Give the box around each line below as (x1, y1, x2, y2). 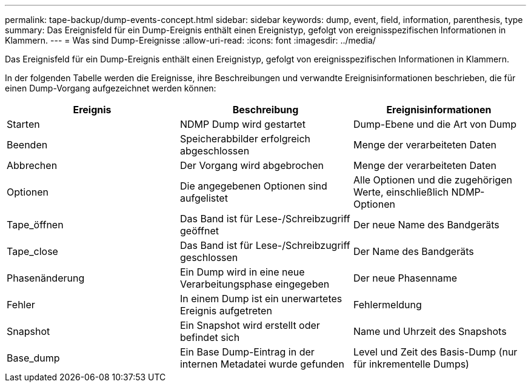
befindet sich (179, 331, 240, 343)
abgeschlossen (179, 145, 250, 157)
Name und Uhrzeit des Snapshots (353, 325, 507, 337)
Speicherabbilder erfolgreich (179, 133, 311, 145)
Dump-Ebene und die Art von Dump (353, 118, 516, 130)
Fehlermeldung (353, 299, 422, 311)
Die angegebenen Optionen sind (179, 180, 327, 192)
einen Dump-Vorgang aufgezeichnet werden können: (5, 83, 216, 93)
